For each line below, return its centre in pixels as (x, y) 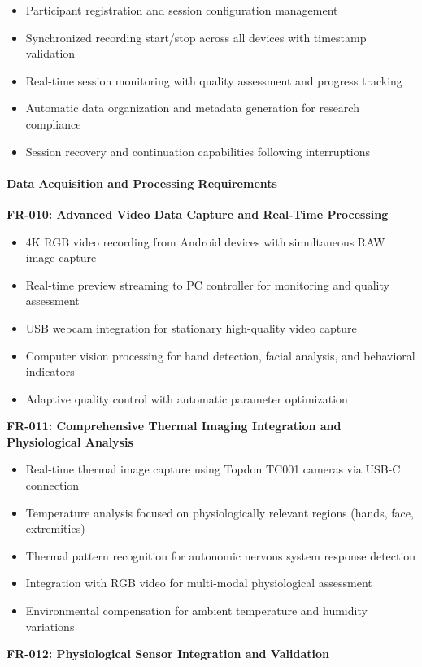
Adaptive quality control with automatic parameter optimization (187, 398)
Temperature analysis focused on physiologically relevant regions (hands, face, (220, 512)
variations (50, 626)
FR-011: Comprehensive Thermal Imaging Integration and (174, 426)
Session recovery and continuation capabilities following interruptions (198, 151)
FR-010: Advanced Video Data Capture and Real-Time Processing (198, 214)
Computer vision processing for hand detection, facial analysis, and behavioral (220, 355)
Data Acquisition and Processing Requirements (142, 183)
